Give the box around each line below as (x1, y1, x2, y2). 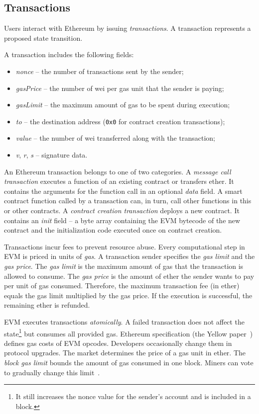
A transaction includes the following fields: (4, 49, 134, 60)
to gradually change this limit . (4, 367, 100, 377)
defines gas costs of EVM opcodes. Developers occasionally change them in (4, 337, 232, 348)
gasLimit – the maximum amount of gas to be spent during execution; (15, 99, 230, 110)
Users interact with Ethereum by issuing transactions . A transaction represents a (4, 23, 251, 33)
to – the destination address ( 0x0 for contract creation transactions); (15, 116, 225, 126)
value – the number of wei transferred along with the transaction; (15, 133, 215, 143)
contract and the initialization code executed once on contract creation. (4, 225, 222, 235)
